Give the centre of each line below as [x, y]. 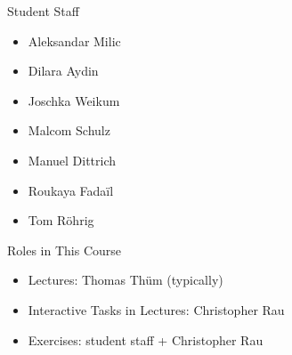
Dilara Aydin [63, 71]
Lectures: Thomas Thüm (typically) [126, 280]
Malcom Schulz [69, 130]
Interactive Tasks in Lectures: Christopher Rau [156, 309]
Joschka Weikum [74, 100]
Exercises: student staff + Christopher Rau [146, 339]
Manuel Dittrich [72, 160]
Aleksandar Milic [74, 40]
